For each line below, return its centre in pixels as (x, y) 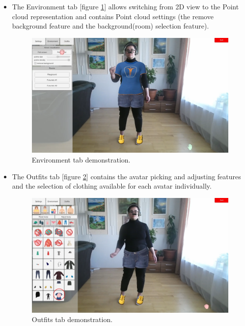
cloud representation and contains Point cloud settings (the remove (113, 16)
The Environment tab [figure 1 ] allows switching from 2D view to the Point (125, 6)
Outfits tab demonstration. (72, 319)
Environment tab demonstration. (81, 159)
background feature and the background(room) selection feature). (110, 26)
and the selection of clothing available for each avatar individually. (112, 186)
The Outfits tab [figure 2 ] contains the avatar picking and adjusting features (126, 176)
